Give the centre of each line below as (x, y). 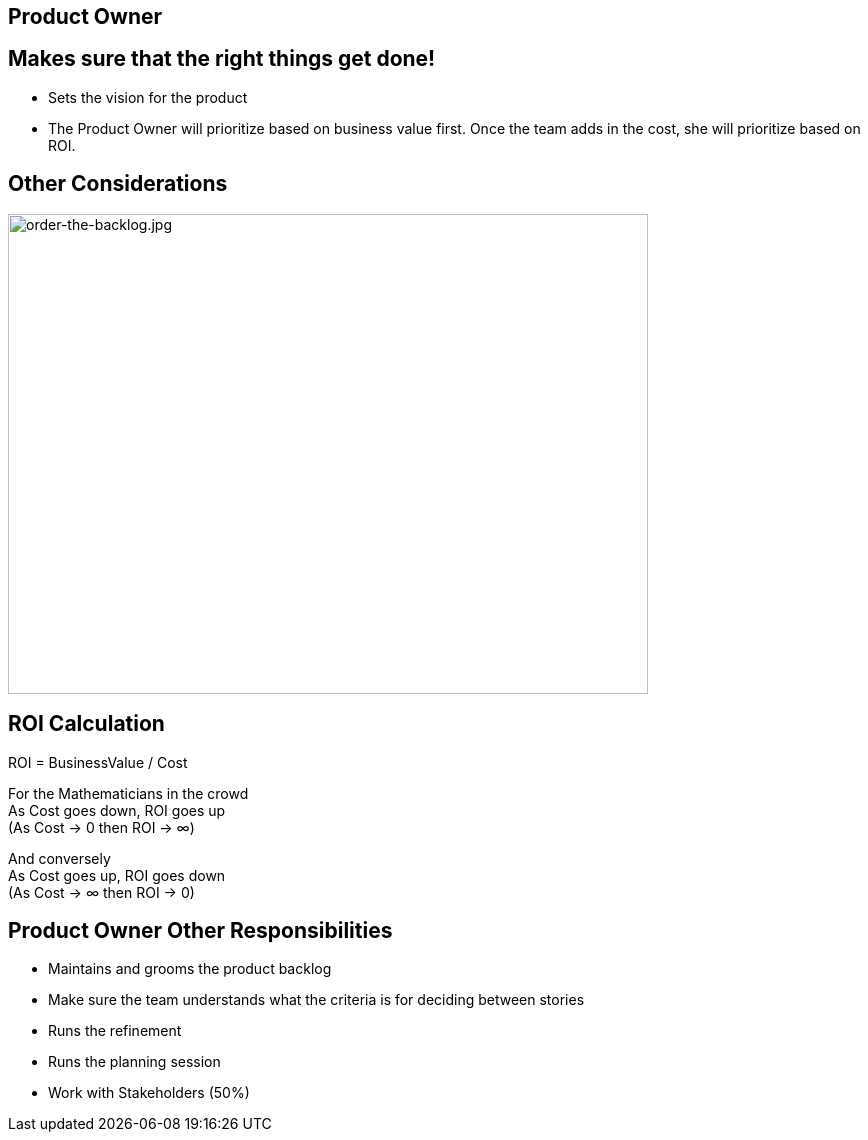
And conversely (59, 858)
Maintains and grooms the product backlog (190, 969)
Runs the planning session (134, 1062)
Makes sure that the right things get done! (222, 59)
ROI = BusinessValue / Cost (98, 762)
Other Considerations (118, 184)
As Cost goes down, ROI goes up (117, 810)
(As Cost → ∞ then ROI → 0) (101, 892)
